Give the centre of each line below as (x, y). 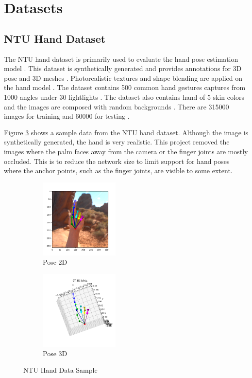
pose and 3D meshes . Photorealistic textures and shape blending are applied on (123, 78)
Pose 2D (55, 262)
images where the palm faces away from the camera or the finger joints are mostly (126, 151)
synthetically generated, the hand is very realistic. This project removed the (117, 142)
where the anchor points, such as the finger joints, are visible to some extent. (118, 171)
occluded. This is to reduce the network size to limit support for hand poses (117, 161)
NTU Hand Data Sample (60, 370)
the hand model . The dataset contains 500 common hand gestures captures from (125, 87)
